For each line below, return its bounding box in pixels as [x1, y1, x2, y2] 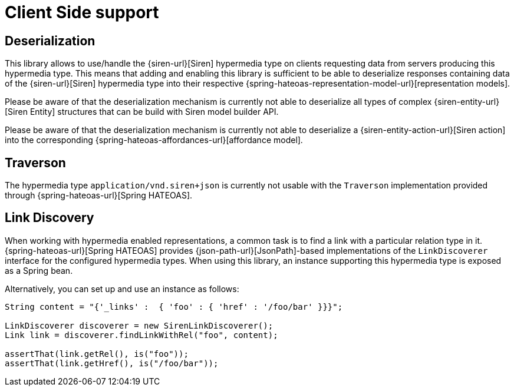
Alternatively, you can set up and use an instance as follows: [5, 283, 239, 294]
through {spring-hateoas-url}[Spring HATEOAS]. [5, 190, 193, 201]
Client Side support [5, 2, 159, 22]
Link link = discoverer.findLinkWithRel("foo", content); [5, 330, 278, 340]
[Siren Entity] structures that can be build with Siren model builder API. [5, 107, 279, 117]
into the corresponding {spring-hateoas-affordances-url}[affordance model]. [5, 135, 303, 145]
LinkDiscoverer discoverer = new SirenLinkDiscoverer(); [5, 320, 274, 330]
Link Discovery [5, 210, 94, 226]
